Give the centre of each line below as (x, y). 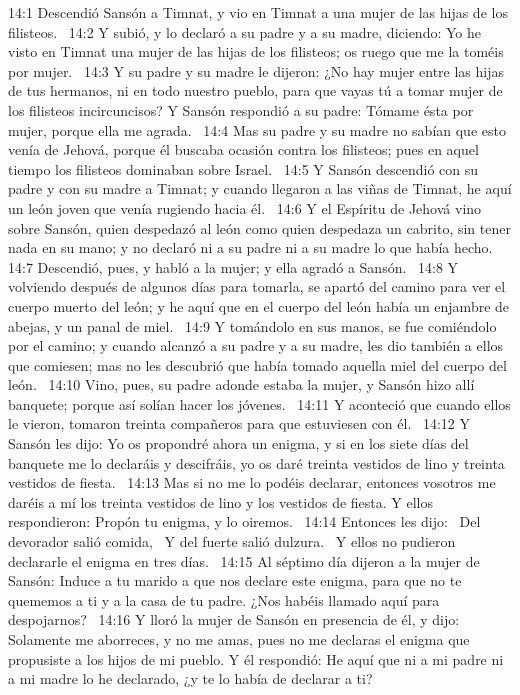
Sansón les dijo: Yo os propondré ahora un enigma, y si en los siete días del (238, 443)
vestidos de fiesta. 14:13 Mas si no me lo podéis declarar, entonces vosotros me (252, 482)
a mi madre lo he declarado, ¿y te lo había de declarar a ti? (190, 678)
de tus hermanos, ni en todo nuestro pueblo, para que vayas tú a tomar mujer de (255, 90)
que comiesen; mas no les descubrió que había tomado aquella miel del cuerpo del (257, 364)
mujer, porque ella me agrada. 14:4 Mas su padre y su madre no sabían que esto (257, 129)
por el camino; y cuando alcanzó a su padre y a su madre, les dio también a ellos (256, 345)
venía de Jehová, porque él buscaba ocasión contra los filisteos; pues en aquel (243, 149)
